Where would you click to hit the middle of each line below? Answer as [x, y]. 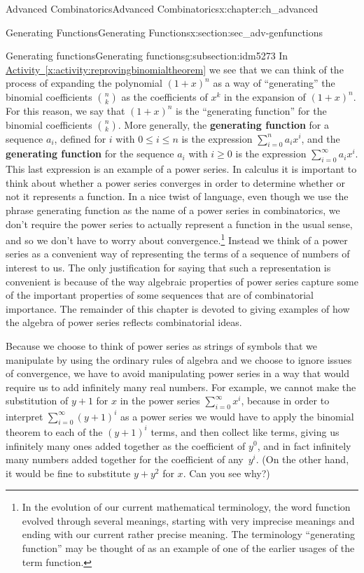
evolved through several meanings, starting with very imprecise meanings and [188, 520]
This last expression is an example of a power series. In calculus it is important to [181, 169]
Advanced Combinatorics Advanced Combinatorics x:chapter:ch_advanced [162, 8]
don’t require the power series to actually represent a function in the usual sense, [179, 224]
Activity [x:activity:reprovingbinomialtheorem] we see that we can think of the [175, 69]
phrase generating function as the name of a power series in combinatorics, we [173, 210]
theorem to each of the [54, 431]
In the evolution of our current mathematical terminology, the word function [186, 507]
